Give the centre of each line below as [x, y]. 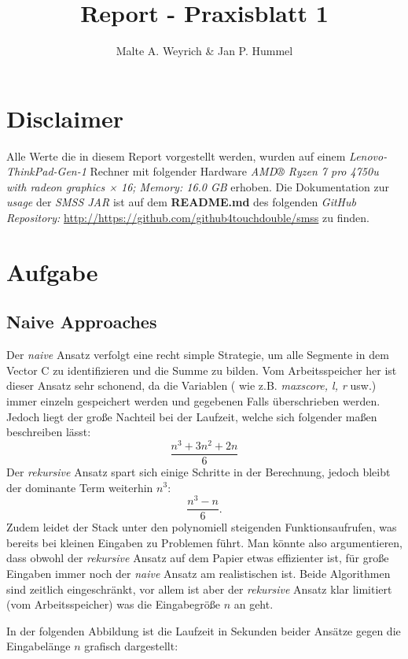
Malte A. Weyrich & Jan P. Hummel [204, 51]
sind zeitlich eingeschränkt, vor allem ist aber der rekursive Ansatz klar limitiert [199, 589]
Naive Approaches [82, 322]
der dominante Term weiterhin [80, 487]
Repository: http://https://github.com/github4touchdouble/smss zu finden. [188, 218]
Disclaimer [65, 118]
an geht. [254, 604]
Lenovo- [368, 155]
